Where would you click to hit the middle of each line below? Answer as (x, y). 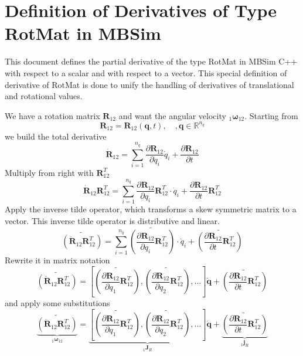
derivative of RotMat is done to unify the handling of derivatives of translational (149, 84)
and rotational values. (44, 96)
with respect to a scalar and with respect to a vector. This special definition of (146, 72)
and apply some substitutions (57, 303)
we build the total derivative (56, 136)
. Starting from (271, 115)
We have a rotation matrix (52, 115)
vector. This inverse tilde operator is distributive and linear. (112, 220)
